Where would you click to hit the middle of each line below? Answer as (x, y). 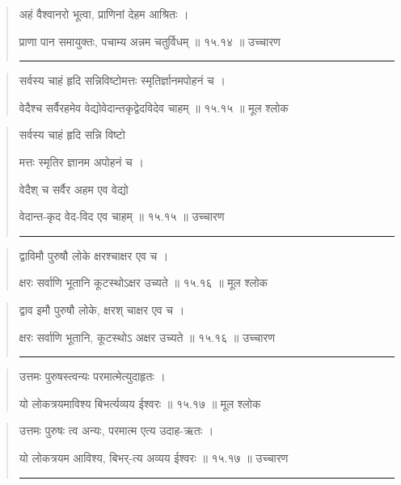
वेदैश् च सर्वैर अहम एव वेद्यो (74, 189)
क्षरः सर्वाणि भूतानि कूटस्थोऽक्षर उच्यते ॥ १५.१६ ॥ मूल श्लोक (144, 283)
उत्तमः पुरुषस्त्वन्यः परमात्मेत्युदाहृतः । (92, 376)
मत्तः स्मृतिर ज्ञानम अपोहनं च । (81, 161)
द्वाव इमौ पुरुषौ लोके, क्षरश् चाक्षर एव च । (102, 309)
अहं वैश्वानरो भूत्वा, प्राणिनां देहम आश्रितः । (104, 14)
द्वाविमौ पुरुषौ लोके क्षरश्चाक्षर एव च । (94, 255)
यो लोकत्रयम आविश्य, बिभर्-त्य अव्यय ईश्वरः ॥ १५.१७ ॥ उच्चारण (154, 457)
